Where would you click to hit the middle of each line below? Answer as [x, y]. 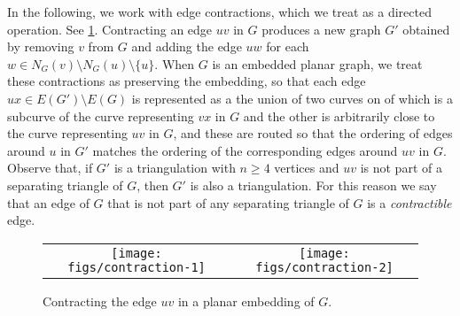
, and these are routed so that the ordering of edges [313, 133]
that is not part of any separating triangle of [228, 202]
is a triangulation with [175, 168]
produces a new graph [321, 29]
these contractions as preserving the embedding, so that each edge [187, 81]
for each [288, 46]
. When [175, 63]
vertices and [307, 168]
